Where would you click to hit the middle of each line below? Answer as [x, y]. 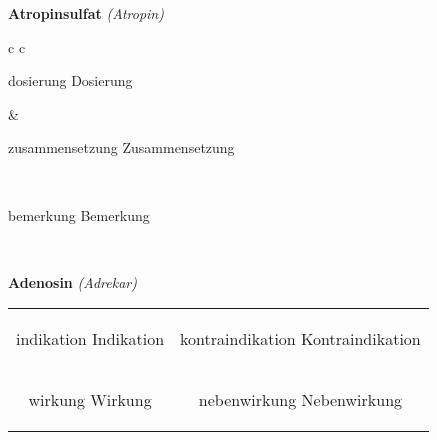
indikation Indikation [90, 339]
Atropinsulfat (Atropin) [86, 13]
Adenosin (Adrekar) [72, 281]
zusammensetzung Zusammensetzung [121, 147]
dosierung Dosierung [70, 80]
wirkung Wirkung [90, 400]
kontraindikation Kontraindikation [300, 339]
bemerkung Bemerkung [79, 214]
